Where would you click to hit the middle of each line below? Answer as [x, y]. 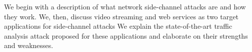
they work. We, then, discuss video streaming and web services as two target [121, 16]
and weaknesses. [29, 45]
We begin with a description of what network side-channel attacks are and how [125, 6]
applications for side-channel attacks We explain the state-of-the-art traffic [118, 26]
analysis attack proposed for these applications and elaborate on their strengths [126, 35]
